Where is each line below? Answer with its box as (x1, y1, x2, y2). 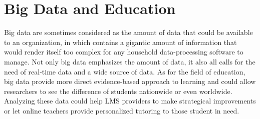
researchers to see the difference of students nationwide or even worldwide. (4, 85, 232, 96)
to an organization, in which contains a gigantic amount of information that (4, 36, 237, 47)
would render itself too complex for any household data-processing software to (4, 46, 243, 57)
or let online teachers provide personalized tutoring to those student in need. (4, 105, 239, 115)
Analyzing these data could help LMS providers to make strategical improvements (4, 95, 256, 106)
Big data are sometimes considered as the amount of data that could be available (4, 27, 253, 37)
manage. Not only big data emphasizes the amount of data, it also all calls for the (4, 56, 255, 66)
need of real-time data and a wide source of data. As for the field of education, (4, 66, 245, 76)
